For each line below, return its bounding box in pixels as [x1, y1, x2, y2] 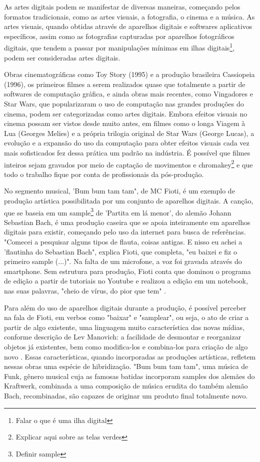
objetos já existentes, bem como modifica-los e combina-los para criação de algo [4, 341, 248, 351]
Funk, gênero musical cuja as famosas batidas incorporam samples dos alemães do [4, 370, 255, 381]
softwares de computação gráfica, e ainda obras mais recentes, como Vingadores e [4, 88, 253, 99]
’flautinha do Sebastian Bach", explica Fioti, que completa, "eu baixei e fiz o [4, 246, 237, 256]
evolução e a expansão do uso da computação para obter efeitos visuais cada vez [4, 137, 249, 148]
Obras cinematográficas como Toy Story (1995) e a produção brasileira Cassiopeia [4, 69, 255, 79]
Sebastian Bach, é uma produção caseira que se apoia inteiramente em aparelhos [4, 216, 250, 227]
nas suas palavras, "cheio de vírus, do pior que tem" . [4, 285, 166, 295]
